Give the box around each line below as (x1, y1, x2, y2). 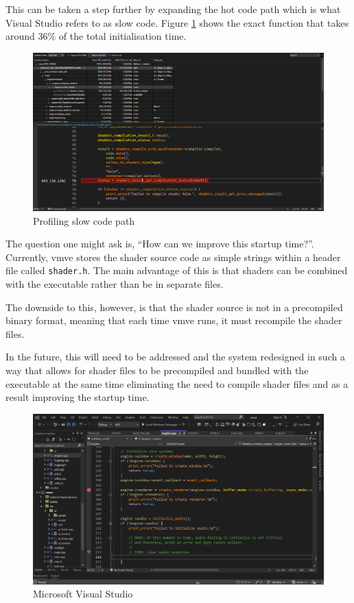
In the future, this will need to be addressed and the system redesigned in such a (5, 349, 345, 364)
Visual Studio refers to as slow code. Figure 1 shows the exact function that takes (5, 15, 349, 29)
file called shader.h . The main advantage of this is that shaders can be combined (5, 263, 348, 278)
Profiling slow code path (33, 213, 135, 227)
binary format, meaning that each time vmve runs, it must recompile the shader (5, 313, 342, 328)
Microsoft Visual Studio (33, 587, 133, 601)
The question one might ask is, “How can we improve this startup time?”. (5, 236, 314, 251)
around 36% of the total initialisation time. (5, 29, 187, 43)
